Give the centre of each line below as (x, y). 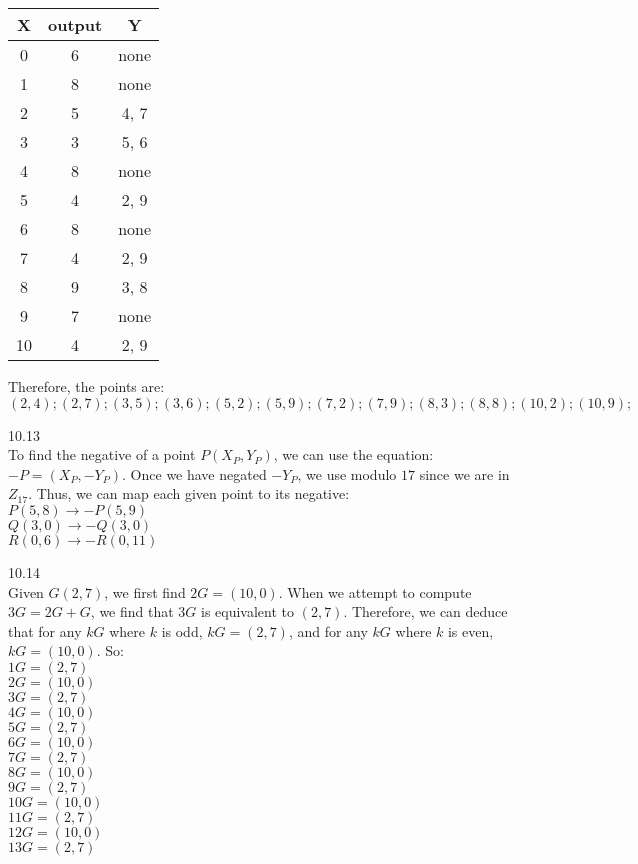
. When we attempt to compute (375, 591)
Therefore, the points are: (86, 386)
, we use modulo (347, 473)
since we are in (464, 473)
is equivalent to (248, 611)
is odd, (182, 630)
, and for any (328, 630)
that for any (45, 630)
